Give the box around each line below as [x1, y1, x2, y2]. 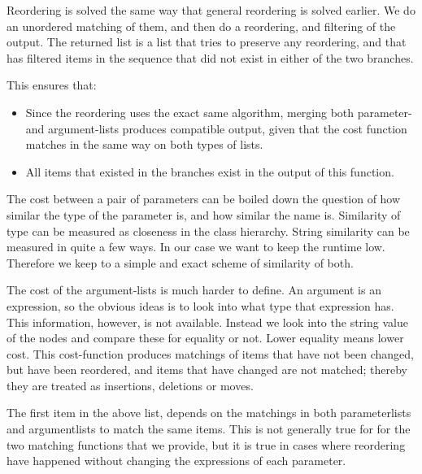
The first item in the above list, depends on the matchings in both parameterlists [7, 404, 411, 421]
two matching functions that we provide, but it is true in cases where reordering [7, 436, 406, 453]
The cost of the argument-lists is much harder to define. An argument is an [7, 281, 381, 298]
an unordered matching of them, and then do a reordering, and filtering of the [7, 17, 396, 34]
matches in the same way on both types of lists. [25, 136, 263, 153]
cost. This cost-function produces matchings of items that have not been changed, [7, 345, 414, 362]
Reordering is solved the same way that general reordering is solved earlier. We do [7, 2, 415, 18]
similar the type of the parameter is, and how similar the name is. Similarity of [7, 206, 401, 223]
